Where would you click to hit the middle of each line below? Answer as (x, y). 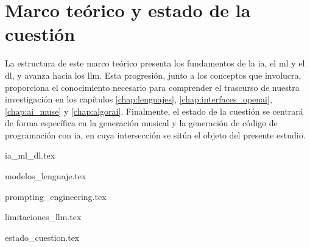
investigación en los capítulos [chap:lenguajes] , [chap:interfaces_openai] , (139, 99)
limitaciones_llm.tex (43, 217)
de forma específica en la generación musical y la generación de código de (141, 123)
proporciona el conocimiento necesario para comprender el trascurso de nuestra (152, 87)
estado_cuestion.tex (42, 237)
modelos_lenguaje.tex (46, 176)
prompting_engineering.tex (56, 196)
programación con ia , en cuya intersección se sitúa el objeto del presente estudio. (155, 134)
